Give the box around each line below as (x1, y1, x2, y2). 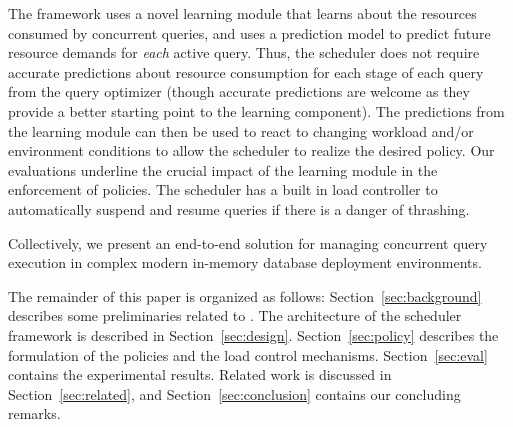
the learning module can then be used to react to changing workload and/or (8, 120, 474, 141)
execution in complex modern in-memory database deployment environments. (8, 252, 482, 273)
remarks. (8, 403, 61, 424)
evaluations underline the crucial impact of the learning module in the (8, 159, 438, 180)
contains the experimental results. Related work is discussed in (8, 364, 392, 385)
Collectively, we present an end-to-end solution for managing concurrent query (8, 232, 488, 253)
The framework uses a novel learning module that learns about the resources (8, 3, 477, 23)
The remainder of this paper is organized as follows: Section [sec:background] (8, 285, 482, 306)
